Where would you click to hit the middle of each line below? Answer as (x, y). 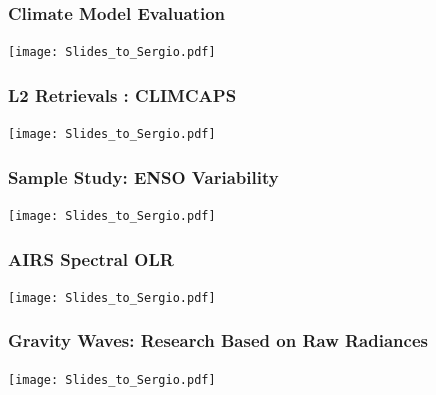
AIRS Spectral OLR (91, 258)
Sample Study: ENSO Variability (143, 176)
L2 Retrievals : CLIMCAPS (122, 94)
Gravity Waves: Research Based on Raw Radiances (218, 340)
